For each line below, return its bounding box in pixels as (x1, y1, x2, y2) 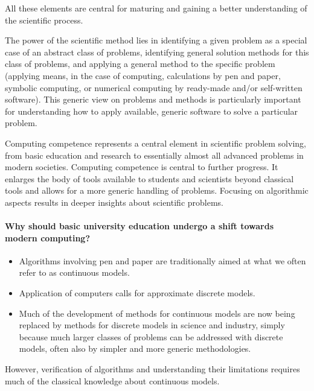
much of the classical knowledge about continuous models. (5, 374, 220, 387)
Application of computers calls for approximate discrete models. (19, 287, 255, 299)
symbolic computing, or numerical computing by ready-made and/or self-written (5, 81, 303, 94)
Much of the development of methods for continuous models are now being (19, 307, 295, 319)
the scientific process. (5, 13, 83, 26)
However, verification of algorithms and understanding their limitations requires (5, 363, 300, 375)
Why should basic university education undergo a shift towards (5, 220, 274, 232)
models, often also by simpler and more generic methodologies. (19, 342, 251, 355)
